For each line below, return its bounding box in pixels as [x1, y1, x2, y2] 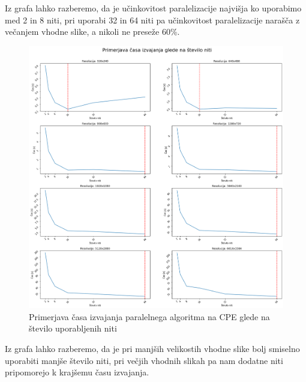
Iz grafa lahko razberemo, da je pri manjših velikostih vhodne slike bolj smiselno [5, 342, 300, 354]
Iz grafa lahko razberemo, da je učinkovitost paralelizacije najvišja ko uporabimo [5, 2, 302, 14]
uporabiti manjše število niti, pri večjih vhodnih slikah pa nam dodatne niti [5, 354, 283, 366]
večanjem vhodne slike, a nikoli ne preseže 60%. [5, 25, 180, 38]
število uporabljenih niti [29, 322, 117, 335]
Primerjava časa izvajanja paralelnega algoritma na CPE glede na [29, 310, 270, 323]
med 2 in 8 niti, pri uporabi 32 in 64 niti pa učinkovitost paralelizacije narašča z [5, 13, 300, 26]
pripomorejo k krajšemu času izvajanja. [5, 366, 149, 378]
